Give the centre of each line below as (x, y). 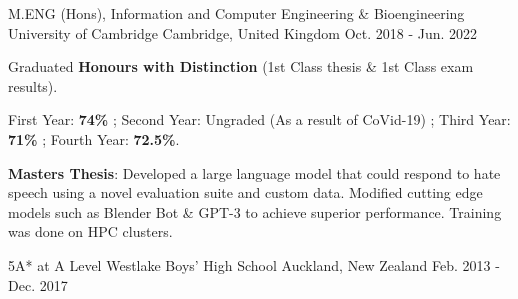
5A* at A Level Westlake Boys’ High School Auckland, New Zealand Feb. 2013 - (254, 264)
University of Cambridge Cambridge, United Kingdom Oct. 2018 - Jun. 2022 (243, 32)
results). (33, 85)
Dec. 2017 (38, 284)
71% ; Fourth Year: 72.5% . (94, 138)
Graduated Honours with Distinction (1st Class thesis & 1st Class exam (241, 66)
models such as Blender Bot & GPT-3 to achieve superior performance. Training (255, 211)
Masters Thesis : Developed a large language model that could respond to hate (254, 172)
